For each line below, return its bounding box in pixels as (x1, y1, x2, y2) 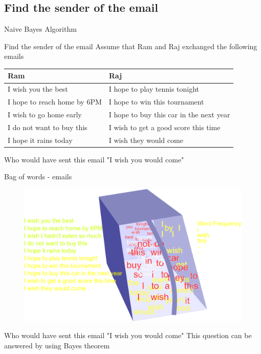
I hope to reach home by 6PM (8, 96, 102, 107)
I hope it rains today (8, 134, 73, 145)
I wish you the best (8, 84, 68, 94)
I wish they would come (108, 134, 183, 145)
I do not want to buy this (8, 121, 88, 132)
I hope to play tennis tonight (108, 84, 200, 94)
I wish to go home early (8, 109, 82, 120)
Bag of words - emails (4, 171, 72, 182)
